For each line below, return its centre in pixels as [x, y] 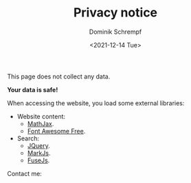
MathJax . [41, 123]
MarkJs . [39, 153]
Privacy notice [115, 13]
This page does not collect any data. [59, 76]
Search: [28, 138]
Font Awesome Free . [56, 131]
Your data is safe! [33, 89]
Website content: [41, 116]
